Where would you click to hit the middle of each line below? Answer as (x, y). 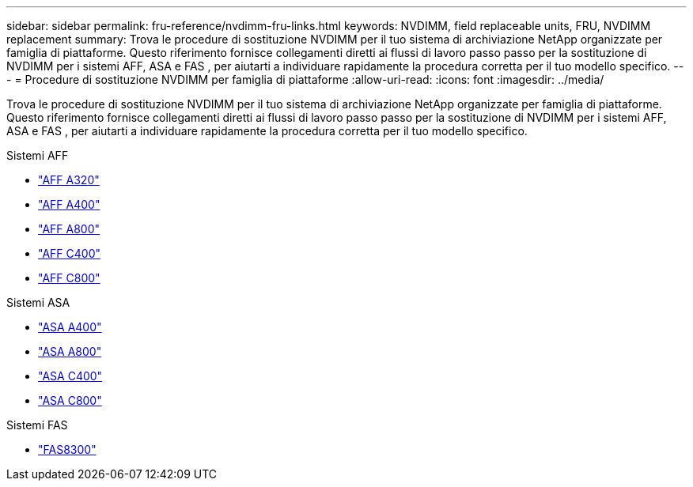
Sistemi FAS (37, 425)
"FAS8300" (67, 449)
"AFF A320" (69, 180)
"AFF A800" (69, 229)
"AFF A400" (69, 204)
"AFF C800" (69, 278)
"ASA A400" (70, 327)
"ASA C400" (70, 376)
